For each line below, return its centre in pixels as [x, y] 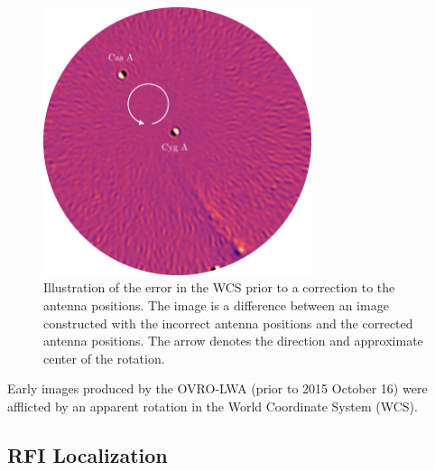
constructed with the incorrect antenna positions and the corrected [228, 323]
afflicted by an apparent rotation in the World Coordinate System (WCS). [213, 406]
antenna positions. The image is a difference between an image [216, 305]
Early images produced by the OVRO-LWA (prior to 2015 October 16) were [217, 388]
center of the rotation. [104, 358]
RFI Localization [88, 454]
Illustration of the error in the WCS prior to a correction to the [219, 287]
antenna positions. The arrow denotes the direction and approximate [233, 341]
